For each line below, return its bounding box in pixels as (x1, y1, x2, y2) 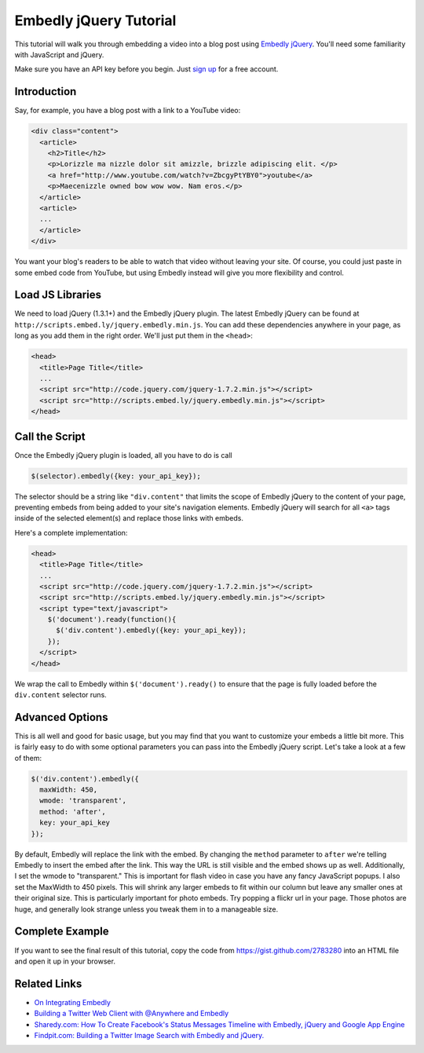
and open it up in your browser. (14, 956, 115, 966)
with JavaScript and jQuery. (14, 49, 104, 59)
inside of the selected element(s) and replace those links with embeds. (14, 514, 243, 523)
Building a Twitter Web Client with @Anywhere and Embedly (34, 1009, 229, 1018)
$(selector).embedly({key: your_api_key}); (31, 471, 202, 481)
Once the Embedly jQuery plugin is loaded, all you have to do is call (14, 450, 232, 459)
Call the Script (14, 430, 86, 443)
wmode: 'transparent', (39, 796, 127, 805)
